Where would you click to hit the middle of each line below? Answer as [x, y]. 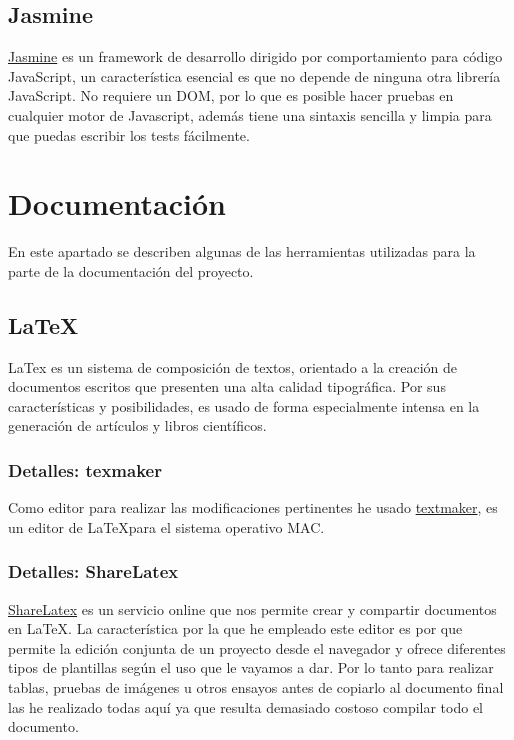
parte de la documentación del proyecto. [131, 270]
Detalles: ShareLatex [93, 571]
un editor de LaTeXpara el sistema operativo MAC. [166, 526]
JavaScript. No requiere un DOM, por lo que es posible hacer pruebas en [231, 95]
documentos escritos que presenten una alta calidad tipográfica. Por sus [227, 386]
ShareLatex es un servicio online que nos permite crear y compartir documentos [252, 608]
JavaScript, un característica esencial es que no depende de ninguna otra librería [254, 75]
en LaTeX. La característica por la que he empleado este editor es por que [235, 628]
